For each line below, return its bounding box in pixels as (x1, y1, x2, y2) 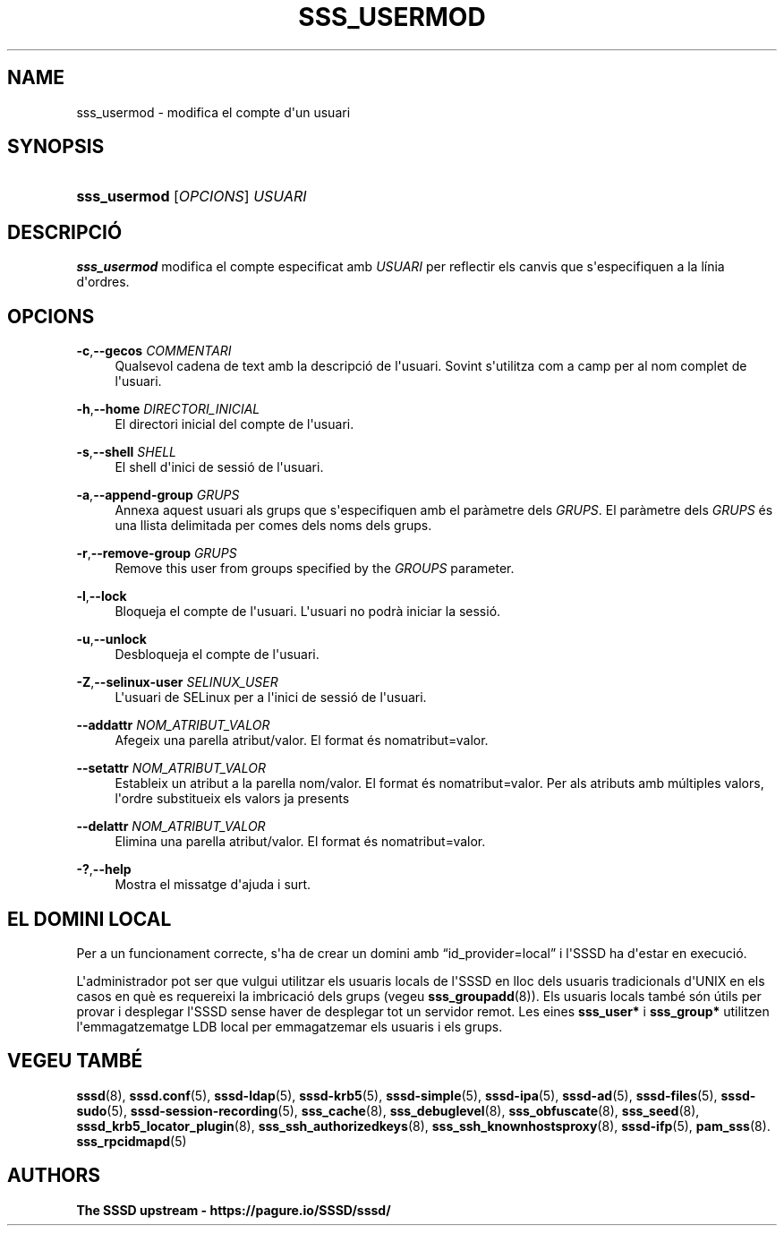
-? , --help (76, 861, 132, 878)
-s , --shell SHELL (76, 444, 176, 460)
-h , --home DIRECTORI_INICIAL (76, 401, 260, 417)
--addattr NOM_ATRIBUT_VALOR (76, 717, 270, 733)
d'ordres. (76, 274, 130, 290)
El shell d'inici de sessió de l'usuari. (115, 459, 324, 475)
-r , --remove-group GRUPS (76, 545, 237, 561)
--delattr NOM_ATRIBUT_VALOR (76, 818, 266, 835)
